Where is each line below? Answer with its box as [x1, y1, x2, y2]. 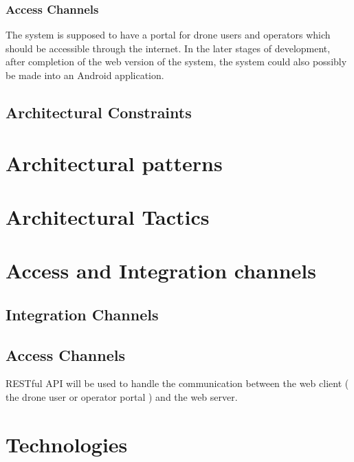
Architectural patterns [5, 148, 223, 177]
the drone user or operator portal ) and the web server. [5, 390, 238, 404]
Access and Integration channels [5, 256, 316, 285]
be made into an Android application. [5, 68, 164, 82]
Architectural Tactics [5, 202, 210, 230]
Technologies [5, 430, 128, 458]
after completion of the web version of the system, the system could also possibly [5, 54, 347, 69]
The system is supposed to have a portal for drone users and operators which [5, 27, 331, 42]
